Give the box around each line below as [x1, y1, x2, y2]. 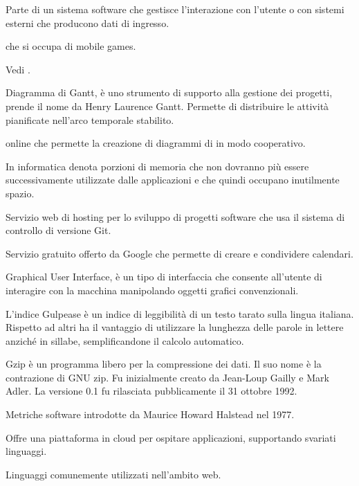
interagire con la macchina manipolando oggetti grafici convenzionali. [6, 282, 299, 297]
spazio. [6, 186, 35, 200]
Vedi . [6, 62, 30, 76]
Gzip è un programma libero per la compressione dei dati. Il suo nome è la [6, 357, 322, 371]
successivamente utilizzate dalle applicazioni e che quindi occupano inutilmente [6, 172, 340, 187]
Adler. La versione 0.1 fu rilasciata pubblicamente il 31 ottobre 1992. [6, 384, 297, 398]
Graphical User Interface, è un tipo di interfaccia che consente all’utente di [6, 269, 322, 284]
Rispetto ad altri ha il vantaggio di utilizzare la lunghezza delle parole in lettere [6, 320, 344, 334]
